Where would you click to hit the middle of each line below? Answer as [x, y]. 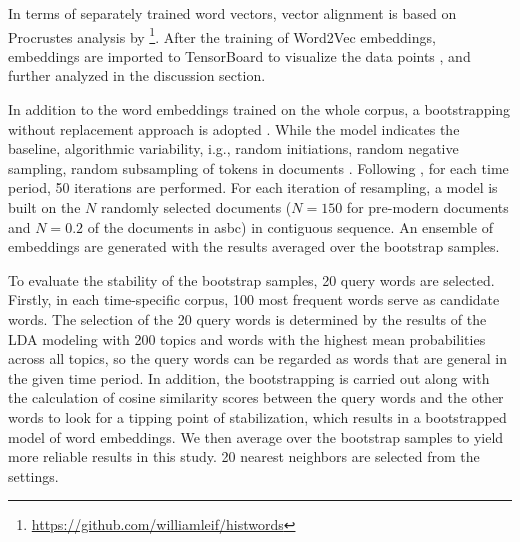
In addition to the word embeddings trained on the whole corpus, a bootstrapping [259, 109]
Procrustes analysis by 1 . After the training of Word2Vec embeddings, [222, 35]
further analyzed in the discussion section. [137, 75]
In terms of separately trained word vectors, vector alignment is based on [232, 13]
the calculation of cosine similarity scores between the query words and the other [256, 397]
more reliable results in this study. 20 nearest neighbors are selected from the [244, 456]
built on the [44, 207]
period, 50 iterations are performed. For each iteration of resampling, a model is [253, 187]
